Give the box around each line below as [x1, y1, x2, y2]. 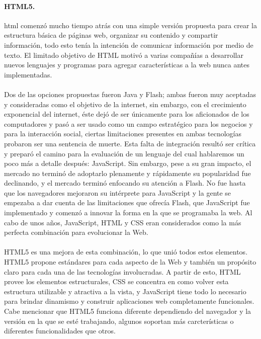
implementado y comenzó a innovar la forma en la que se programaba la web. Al [4, 207, 252, 218]
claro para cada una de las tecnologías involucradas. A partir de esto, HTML [4, 266, 241, 277]
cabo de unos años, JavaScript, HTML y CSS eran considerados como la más [4, 217, 241, 227]
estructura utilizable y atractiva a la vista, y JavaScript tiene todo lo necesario [4, 286, 246, 296]
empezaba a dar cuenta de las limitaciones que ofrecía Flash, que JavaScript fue [4, 197, 250, 208]
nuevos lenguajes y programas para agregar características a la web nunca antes [4, 59, 249, 70]
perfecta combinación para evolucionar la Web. [4, 227, 148, 237]
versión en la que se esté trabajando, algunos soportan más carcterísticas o [4, 315, 234, 326]
